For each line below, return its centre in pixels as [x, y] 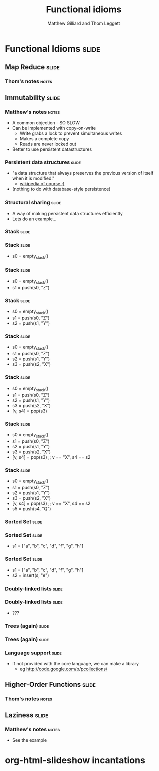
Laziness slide [27, 715]
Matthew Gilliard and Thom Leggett [84, 23]
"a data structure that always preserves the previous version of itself [83, 173]
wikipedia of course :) [42, 184]
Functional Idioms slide [53, 48]
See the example [30, 740]
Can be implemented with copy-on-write [54, 128]
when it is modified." [33, 178]
